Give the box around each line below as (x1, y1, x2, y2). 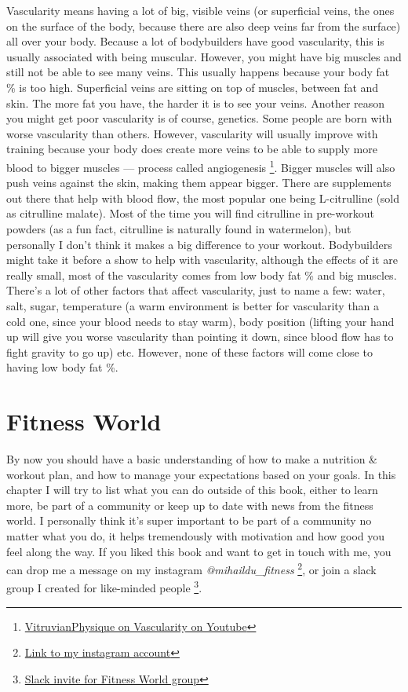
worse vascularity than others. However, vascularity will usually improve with (6, 125, 378, 141)
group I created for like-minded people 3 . (6, 577, 202, 596)
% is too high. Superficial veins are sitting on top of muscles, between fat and (6, 79, 379, 95)
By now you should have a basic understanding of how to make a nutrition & (6, 451, 378, 467)
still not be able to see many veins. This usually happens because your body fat (6, 64, 390, 80)
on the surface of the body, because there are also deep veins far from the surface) (6, 17, 401, 34)
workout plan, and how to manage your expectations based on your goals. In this (6, 466, 396, 482)
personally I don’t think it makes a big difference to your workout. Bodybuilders (6, 236, 392, 252)
